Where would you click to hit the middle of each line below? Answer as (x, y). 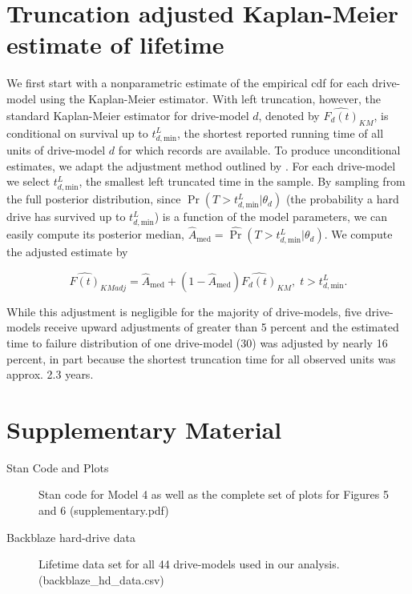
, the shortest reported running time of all (281, 132)
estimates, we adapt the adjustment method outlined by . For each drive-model (201, 165)
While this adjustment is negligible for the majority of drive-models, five (184, 311)
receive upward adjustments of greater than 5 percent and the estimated (222, 327)
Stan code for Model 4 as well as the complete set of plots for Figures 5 (214, 494)
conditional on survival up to (77, 132)
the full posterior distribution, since (94, 199)
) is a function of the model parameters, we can (271, 217)
